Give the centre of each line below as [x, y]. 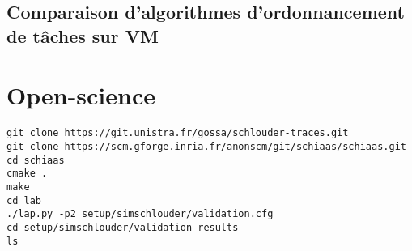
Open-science [81, 95]
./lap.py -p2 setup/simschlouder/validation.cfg [140, 214]
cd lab [24, 200]
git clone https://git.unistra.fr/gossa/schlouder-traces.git [178, 133]
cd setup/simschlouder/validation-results [123, 227]
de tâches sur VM [83, 35]
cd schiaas [36, 160]
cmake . [27, 174]
